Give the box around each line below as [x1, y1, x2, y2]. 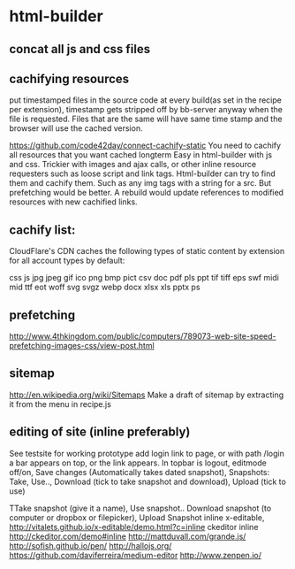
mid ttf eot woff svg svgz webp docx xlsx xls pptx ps [9, 281, 200, 293]
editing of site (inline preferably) [9, 425, 191, 440]
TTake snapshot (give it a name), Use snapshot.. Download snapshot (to [9, 503, 272, 513]
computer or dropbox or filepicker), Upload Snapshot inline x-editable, [9, 511, 265, 523]
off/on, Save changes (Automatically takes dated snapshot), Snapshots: [9, 466, 270, 477]
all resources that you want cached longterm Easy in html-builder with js [9, 150, 272, 160]
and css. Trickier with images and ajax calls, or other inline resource [9, 159, 257, 170]
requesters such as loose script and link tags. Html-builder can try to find [9, 168, 276, 179]
